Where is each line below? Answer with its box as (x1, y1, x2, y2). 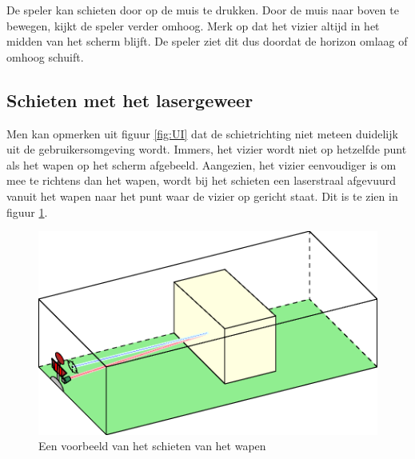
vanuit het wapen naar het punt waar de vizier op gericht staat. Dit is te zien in (6, 187, 398, 204)
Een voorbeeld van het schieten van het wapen (38, 437, 266, 454)
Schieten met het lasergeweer (6, 87, 253, 112)
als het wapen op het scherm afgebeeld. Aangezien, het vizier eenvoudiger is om (6, 156, 397, 173)
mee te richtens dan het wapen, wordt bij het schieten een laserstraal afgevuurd (6, 172, 396, 189)
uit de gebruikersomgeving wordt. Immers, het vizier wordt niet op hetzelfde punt (6, 141, 407, 158)
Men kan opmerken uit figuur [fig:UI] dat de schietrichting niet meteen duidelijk (6, 125, 398, 142)
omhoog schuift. (6, 48, 84, 65)
